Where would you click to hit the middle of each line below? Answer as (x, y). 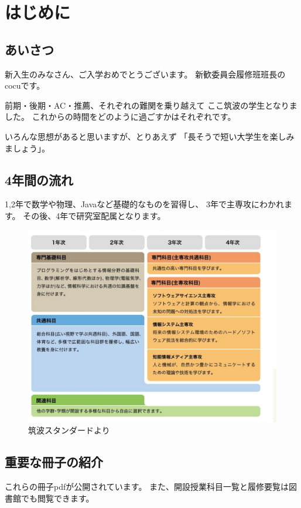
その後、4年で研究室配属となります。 (94, 215)
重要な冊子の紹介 (54, 462)
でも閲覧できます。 (57, 498)
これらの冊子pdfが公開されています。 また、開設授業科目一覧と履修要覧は (147, 487)
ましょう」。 (27, 148)
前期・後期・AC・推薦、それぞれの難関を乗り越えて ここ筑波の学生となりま (151, 105)
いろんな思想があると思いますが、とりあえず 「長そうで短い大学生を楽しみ (150, 136)
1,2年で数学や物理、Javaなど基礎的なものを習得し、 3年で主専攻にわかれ (144, 204)
